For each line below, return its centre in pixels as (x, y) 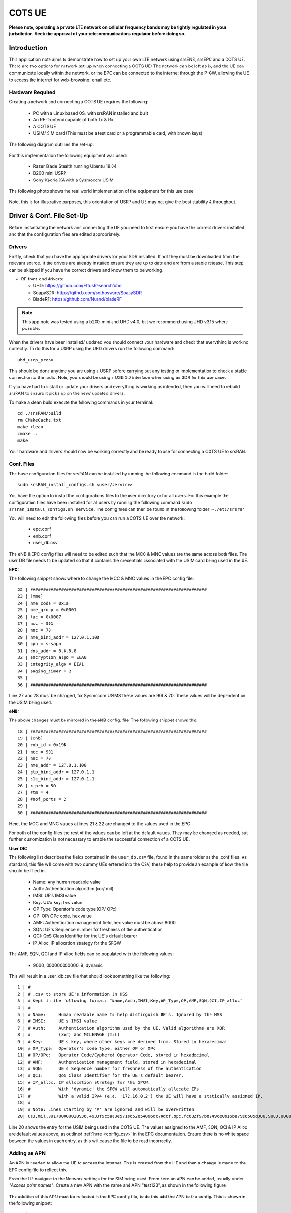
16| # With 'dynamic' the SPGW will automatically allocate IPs (108, 1089)
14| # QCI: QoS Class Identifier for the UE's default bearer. (101, 1075)
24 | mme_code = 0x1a (43, 603)
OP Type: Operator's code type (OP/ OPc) (75, 909)
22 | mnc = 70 (34, 759)
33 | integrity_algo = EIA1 (51, 664)
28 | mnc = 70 (34, 630)
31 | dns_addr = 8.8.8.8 (47, 651)
